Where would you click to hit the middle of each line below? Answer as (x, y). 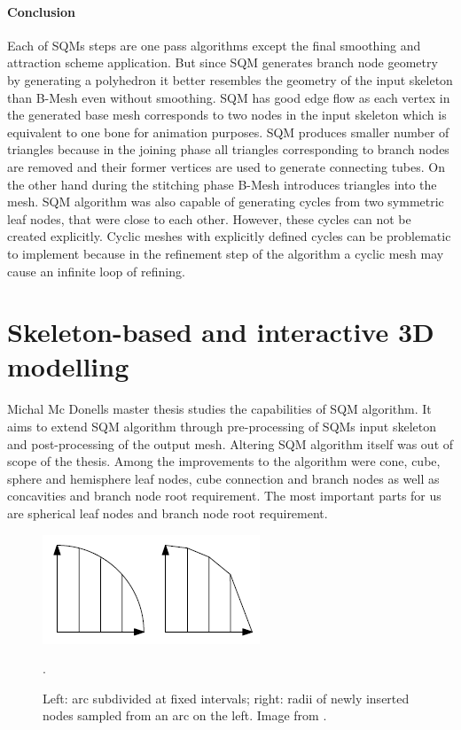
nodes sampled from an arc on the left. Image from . (185, 715)
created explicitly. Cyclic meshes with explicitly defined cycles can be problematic (229, 236)
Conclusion (42, 11)
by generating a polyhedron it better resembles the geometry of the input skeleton (230, 79)
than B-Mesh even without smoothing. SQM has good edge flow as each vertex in (229, 97)
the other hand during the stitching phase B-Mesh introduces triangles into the (222, 184)
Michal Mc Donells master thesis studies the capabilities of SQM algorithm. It (219, 409)
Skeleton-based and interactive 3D (221, 332)
